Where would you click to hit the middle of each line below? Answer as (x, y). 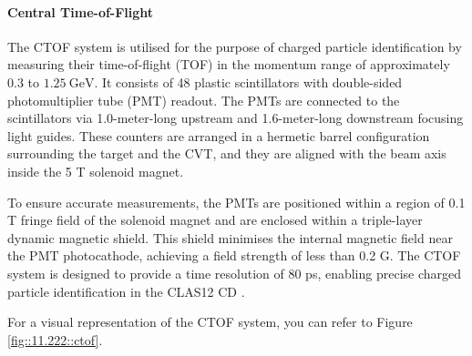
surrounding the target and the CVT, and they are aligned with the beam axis (227, 153)
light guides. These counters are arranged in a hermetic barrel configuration (219, 135)
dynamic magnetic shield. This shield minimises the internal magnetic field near (230, 237)
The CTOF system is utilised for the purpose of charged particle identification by (235, 46)
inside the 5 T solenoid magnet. (96, 171)
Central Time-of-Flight (81, 11)
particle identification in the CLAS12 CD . (126, 291)
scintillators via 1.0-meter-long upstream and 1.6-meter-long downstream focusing (236, 118)
